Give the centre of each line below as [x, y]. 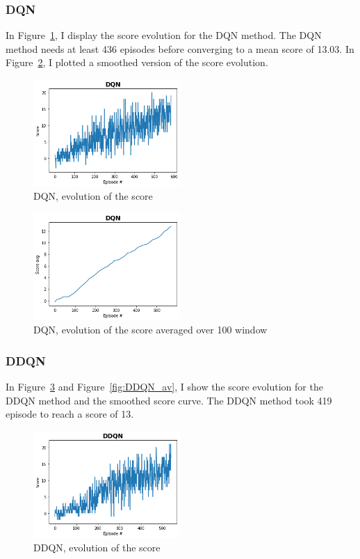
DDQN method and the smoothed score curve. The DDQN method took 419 [169, 400]
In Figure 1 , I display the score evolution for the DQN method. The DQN [164, 35]
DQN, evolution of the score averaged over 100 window [150, 330]
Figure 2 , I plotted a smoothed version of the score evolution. [137, 62]
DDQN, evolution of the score [97, 548]
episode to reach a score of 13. [70, 414]
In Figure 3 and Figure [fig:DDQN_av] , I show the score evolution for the [164, 387]
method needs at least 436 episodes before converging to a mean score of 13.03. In [180, 48]
